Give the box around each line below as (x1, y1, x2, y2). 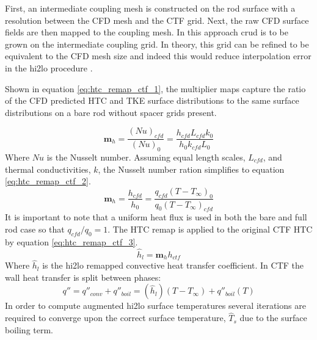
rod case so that (5, 222, 65, 235)
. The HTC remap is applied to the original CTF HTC (107, 222, 313, 235)
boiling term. (5, 323, 54, 336)
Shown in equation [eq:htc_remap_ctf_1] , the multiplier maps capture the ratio (5, 82, 306, 95)
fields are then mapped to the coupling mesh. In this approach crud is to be (5, 26, 288, 38)
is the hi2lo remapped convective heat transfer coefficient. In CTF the (42, 259, 304, 272)
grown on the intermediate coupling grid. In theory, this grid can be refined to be (5, 37, 309, 50)
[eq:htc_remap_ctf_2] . (5, 175, 91, 187)
